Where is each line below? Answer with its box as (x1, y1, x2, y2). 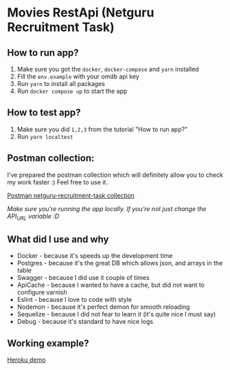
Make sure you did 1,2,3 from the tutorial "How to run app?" (16, 125, 188, 133)
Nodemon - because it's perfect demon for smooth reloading (16, 303, 190, 311)
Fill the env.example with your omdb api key (16, 72, 139, 80)
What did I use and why (7, 233, 109, 245)
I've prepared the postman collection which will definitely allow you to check (7, 171, 223, 179)
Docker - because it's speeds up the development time (16, 252, 173, 260)
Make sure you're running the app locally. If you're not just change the (7, 204, 207, 213)
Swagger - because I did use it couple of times (16, 274, 150, 282)
